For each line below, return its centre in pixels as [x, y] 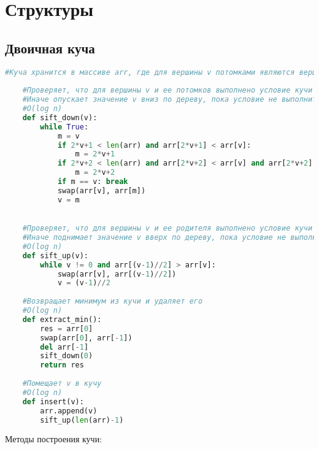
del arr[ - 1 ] [64, 347]
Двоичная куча [50, 48]
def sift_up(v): [56, 255]
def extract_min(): [62, 319]
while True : [64, 127]
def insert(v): [53, 401]
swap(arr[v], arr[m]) [102, 190]
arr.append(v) [69, 411]
